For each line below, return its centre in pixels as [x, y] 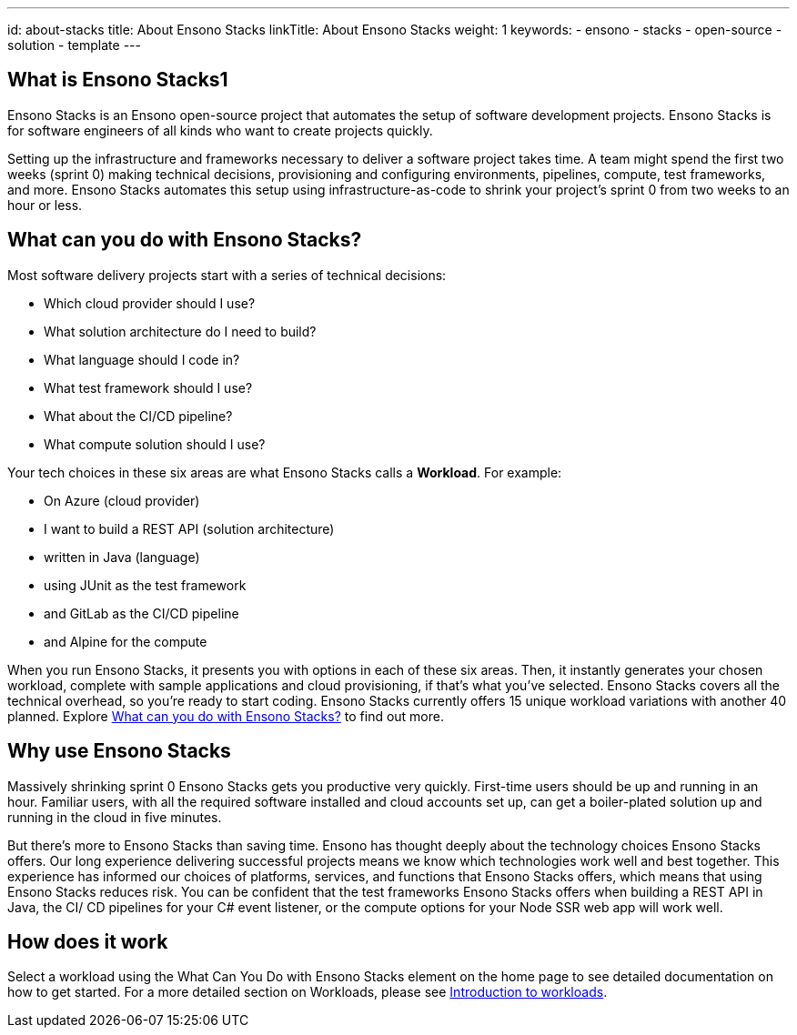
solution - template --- [74, 45]
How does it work [88, 941]
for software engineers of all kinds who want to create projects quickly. [220, 130]
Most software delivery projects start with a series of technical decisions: [227, 275]
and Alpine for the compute [126, 641]
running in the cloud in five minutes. [115, 817]
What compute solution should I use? [155, 444]
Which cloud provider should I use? [150, 303]
